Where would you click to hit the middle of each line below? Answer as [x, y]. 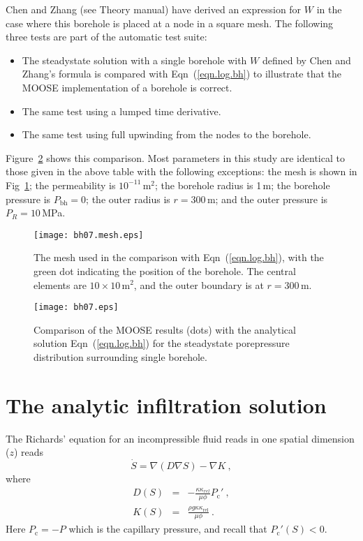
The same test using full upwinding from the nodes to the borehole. [166, 134]
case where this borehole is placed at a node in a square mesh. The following [170, 23]
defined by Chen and [306, 60]
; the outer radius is [128, 199]
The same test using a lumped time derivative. [121, 111]
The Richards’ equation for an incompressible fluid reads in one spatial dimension [180, 438]
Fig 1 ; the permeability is [61, 185]
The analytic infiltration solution [166, 405]
